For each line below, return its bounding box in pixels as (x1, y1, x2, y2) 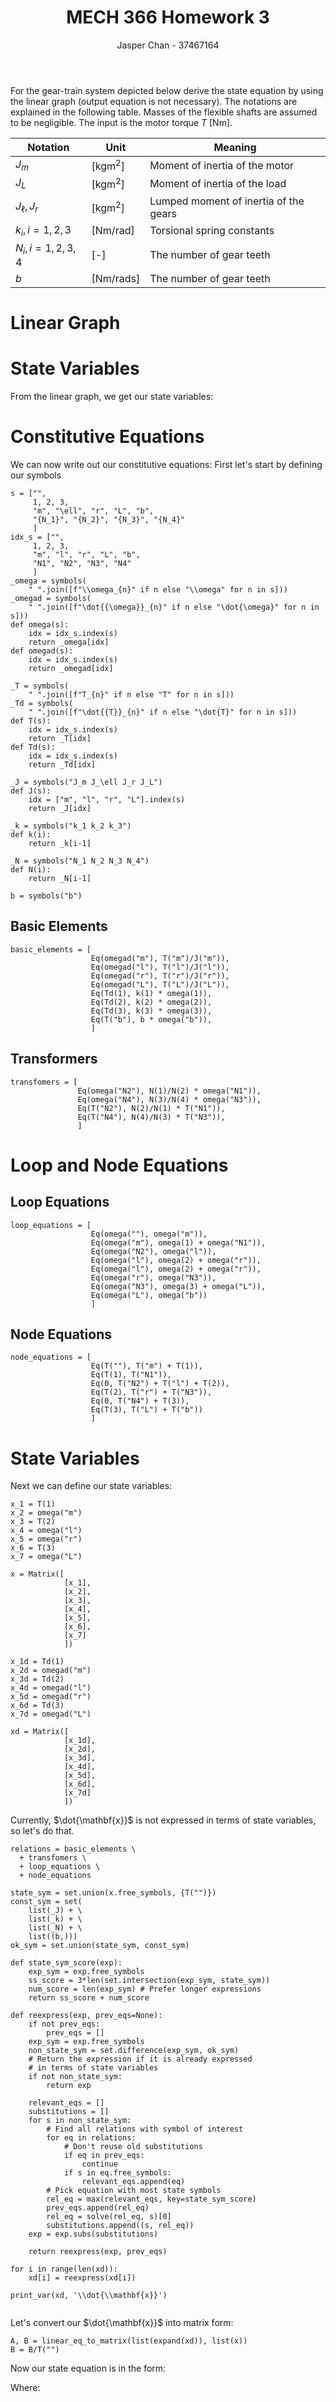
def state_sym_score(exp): (10, 1958, 123, 1968)
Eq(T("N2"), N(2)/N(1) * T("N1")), (77, 1103, 226, 1113)
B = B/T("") (10, 2345, 60, 2355)
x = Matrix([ (10, 1569, 65, 1580)
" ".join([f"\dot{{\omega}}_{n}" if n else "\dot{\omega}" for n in (28, 602, 320, 613)
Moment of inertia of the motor (149, 158, 295, 172)
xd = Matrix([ (10, 1727, 70, 1737)
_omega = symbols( (10, 576, 87, 586)
